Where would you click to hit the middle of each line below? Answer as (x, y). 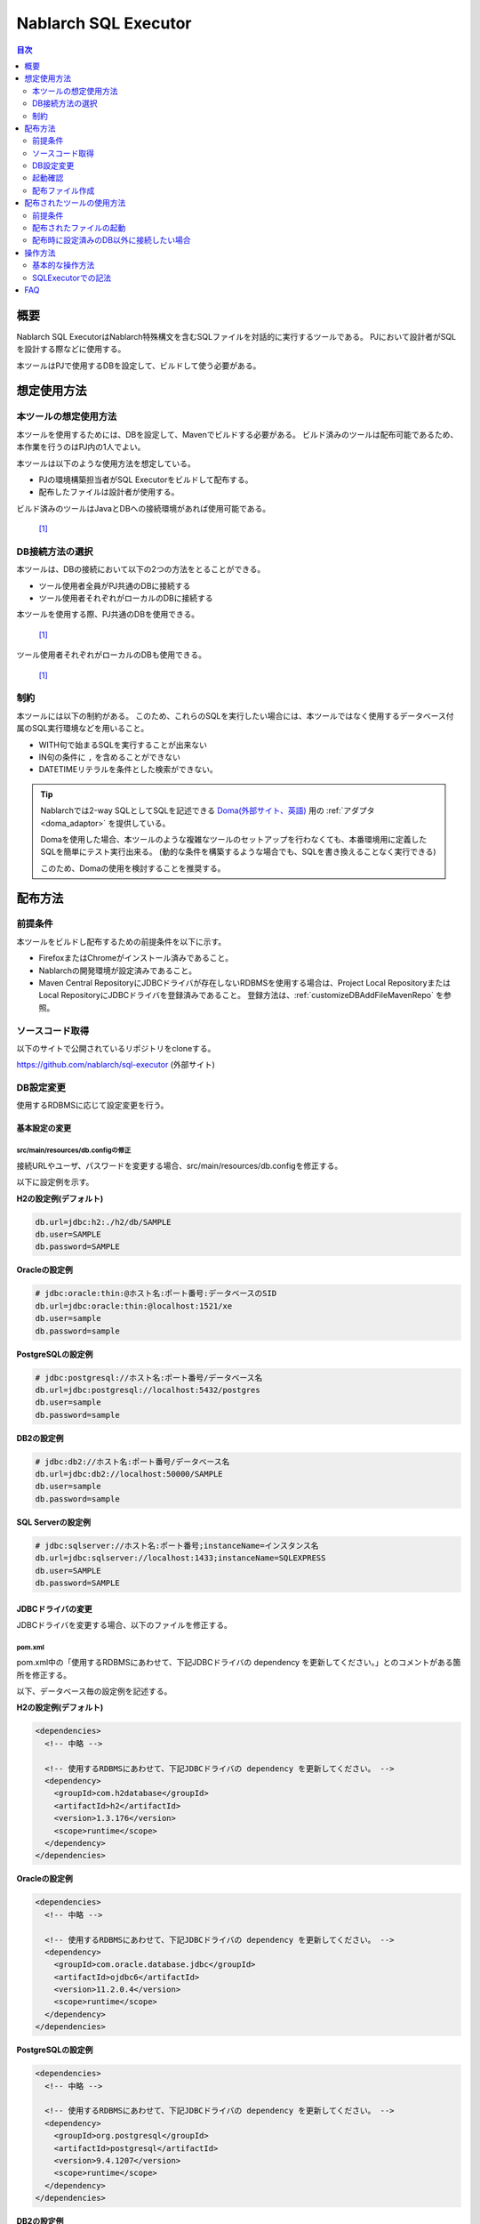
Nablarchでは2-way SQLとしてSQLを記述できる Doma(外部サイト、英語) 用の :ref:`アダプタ (208, 810)
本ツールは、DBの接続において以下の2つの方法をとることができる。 (141, 569)
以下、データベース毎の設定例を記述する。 (94, 1691)
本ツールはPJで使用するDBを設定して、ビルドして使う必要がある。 (139, 366)
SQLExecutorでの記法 (72, 278)
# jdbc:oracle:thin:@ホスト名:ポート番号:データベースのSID (156, 1293)
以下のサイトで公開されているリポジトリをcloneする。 (116, 1048)
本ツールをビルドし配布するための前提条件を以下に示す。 (121, 941)
